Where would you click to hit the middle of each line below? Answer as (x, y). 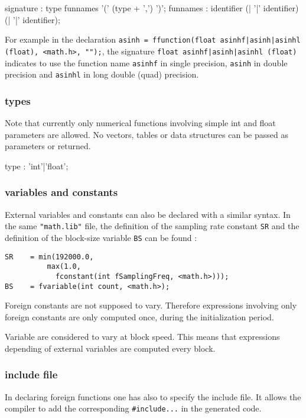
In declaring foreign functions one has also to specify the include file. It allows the (153, 396)
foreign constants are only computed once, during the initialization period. (139, 316)
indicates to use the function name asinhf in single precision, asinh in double (146, 62)
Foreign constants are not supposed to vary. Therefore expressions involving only (151, 305)
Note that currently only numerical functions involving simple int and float (140, 123)
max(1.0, (64, 267)
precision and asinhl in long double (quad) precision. (102, 74)
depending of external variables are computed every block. (110, 348)
